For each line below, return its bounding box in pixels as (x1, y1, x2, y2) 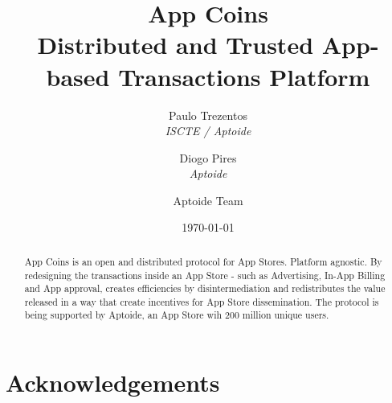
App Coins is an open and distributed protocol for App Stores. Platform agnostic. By (24, 254, 382, 268)
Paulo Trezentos (169, 106, 247, 123)
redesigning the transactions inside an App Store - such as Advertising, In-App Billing (24, 268, 386, 282)
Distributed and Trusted (37, 28, 314, 61)
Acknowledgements (6, 366, 220, 399)
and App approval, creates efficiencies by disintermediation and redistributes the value (24, 282, 386, 295)
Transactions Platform (118, 60, 370, 93)
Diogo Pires (179, 149, 237, 166)
